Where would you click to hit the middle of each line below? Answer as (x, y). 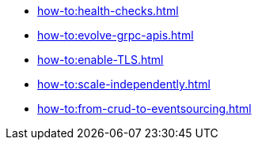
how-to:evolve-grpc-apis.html (116, 35)
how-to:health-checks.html (108, 11)
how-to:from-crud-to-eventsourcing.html (144, 109)
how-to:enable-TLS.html (101, 60)
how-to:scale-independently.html (124, 84)
